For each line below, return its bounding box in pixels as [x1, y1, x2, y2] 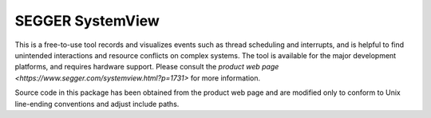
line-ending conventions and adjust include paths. [14, 99, 180, 108]
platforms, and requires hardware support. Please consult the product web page [14, 62, 279, 72]
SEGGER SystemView [14, 12, 160, 29]
